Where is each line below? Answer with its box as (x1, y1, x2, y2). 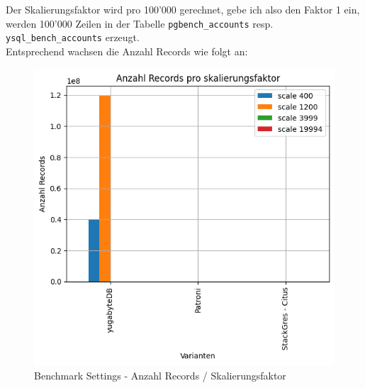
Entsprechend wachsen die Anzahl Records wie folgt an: (6, 43, 248, 58)
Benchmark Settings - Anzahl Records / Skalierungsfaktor (34, 367, 286, 382)
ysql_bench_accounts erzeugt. (6, 30, 140, 45)
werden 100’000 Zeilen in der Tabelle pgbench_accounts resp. (6, 16, 274, 31)
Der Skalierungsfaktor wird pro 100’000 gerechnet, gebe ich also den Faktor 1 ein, (6, 2, 360, 16)
